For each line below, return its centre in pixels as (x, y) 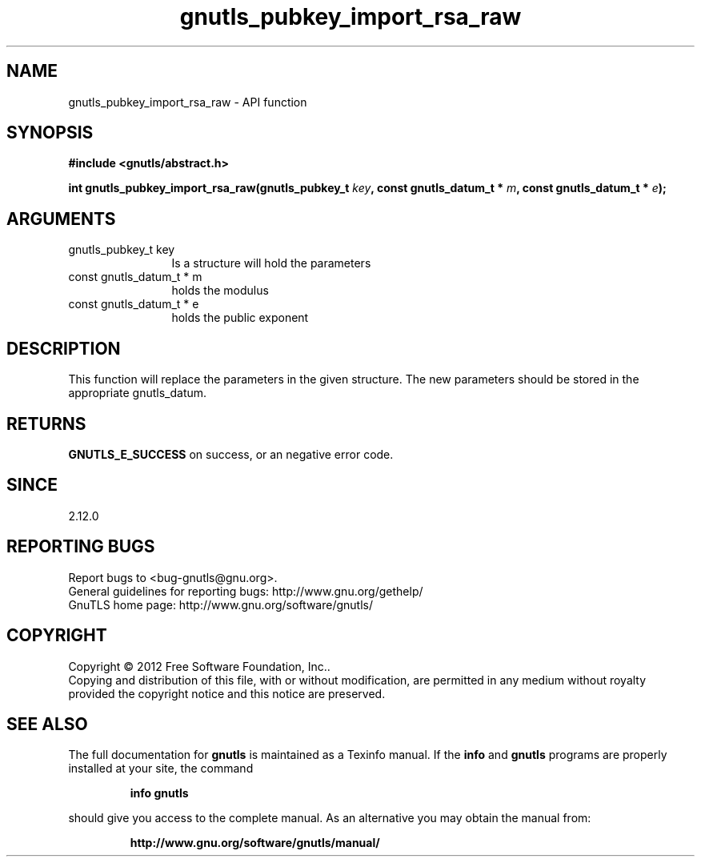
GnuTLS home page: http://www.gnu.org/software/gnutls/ (220, 604)
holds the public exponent (240, 318)
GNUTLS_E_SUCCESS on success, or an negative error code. (231, 454)
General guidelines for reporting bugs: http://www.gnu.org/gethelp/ (246, 591)
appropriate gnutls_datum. (138, 393)
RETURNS (46, 423)
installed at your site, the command (161, 769)
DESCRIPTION (64, 348)
